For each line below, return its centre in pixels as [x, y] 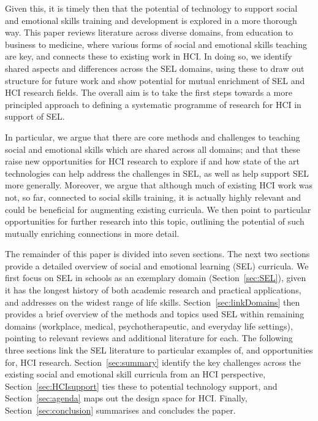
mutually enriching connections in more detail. [92, 233]
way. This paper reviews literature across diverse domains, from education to [149, 32]
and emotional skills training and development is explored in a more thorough [151, 20]
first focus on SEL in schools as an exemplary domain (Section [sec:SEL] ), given [156, 278]
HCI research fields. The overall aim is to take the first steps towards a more [149, 92]
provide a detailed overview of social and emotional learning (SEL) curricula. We [157, 265]
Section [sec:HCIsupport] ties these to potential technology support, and [141, 386]
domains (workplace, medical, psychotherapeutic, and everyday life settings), [149, 326]
